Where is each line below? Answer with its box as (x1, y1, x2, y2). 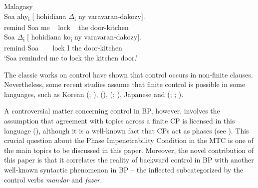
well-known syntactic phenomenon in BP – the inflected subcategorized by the (4, 164, 244, 174)
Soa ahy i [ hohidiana (4, 10, 66, 22)
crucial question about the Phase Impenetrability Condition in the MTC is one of (4, 135, 254, 145)
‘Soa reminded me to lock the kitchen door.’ (4, 52, 138, 63)
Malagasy (4, 1, 33, 11)
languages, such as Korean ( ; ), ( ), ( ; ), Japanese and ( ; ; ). (4, 88, 184, 99)
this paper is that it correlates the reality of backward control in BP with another (4, 154, 254, 165)
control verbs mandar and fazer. (4, 174, 102, 184)
